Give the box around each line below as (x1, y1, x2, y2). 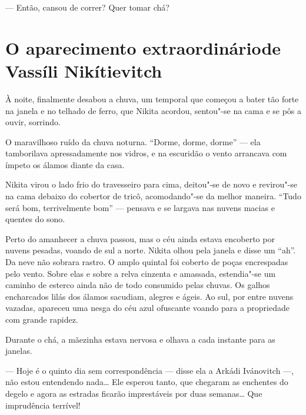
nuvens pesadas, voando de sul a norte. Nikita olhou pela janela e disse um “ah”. (5, 244, 296, 256)
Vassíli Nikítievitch (5, 58, 162, 82)
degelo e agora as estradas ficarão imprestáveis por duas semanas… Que (5, 387, 262, 399)
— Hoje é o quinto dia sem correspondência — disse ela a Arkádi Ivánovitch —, (5, 364, 294, 376)
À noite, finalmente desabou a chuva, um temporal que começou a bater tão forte (5, 92, 299, 105)
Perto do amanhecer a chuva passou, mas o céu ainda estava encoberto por (5, 232, 275, 245)
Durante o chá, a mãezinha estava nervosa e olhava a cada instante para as (5, 333, 275, 345)
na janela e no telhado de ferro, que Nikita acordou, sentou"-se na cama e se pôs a (5, 104, 302, 116)
